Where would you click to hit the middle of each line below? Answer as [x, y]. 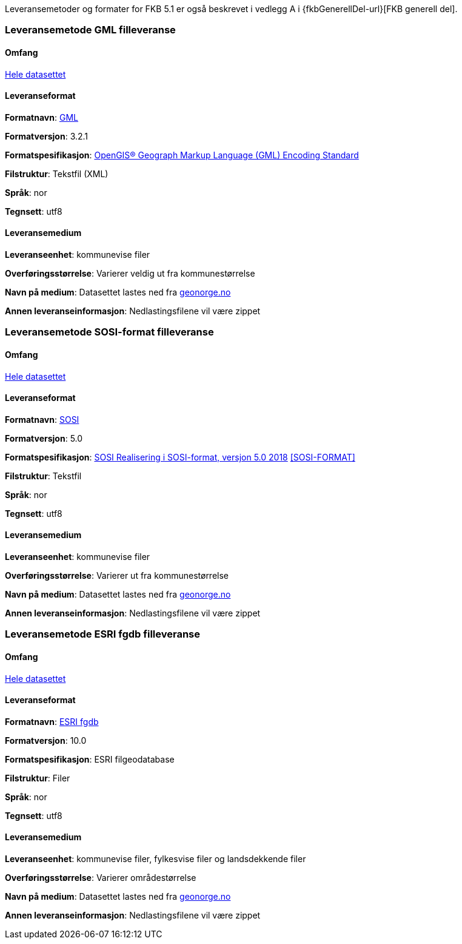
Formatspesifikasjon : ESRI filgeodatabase [90, 759]
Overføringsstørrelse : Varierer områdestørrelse [101, 878]
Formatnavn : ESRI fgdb [52, 721]
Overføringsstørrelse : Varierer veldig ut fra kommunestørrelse [130, 274]
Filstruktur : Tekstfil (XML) [57, 174]
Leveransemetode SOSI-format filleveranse [109, 332]
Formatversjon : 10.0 [46, 740]
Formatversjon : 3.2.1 [47, 136]
